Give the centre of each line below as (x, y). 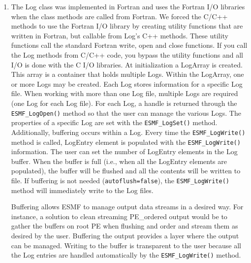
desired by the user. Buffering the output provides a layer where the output (125, 235)
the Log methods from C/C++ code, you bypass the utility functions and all (127, 54)
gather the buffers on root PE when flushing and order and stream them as (125, 226)
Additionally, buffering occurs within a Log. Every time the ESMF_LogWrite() (128, 132)
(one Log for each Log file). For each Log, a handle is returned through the (124, 103)
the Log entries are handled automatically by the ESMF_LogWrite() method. (126, 255)
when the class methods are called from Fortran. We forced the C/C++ (119, 16)
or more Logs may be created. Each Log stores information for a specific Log (127, 83)
